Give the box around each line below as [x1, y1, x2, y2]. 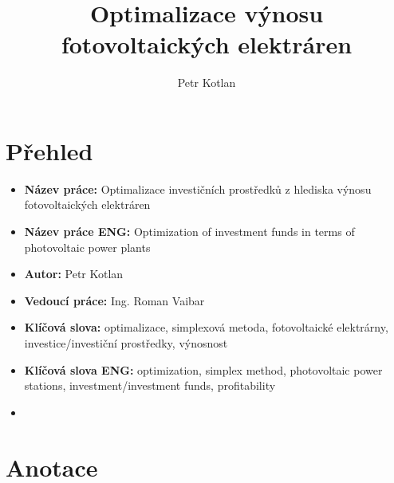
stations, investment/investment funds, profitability [24, 377, 276, 394]
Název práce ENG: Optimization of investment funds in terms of [24, 223, 355, 240]
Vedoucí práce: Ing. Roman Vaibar [24, 292, 205, 308]
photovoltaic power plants [24, 238, 151, 255]
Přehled [6, 134, 93, 167]
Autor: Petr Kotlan [24, 265, 124, 282]
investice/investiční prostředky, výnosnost [24, 335, 228, 351]
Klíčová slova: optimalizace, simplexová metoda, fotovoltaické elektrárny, [24, 319, 388, 336]
